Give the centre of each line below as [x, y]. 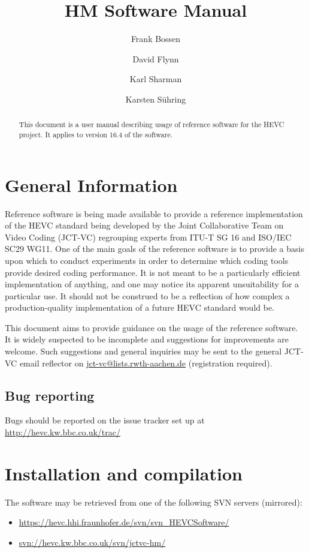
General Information [91, 184]
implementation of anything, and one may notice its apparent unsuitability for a [152, 284]
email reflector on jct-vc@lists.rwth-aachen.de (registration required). [146, 363]
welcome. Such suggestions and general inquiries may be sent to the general [143, 351]
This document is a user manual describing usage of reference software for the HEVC [152, 124]
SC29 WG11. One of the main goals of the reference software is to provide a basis [154, 249]
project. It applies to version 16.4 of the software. [96, 134]
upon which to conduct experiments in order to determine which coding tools [147, 260]
